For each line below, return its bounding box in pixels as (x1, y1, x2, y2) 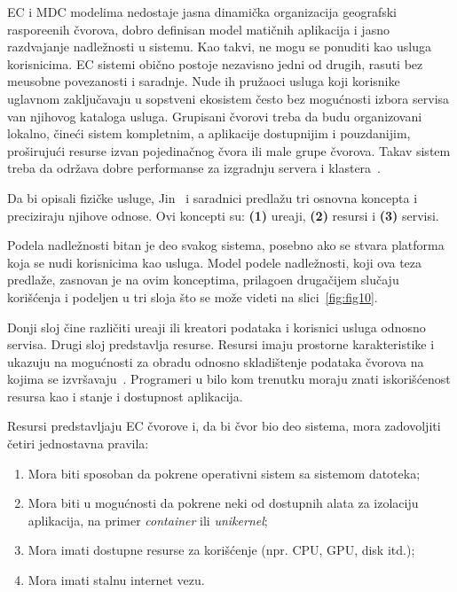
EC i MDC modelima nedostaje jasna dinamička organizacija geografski (7, 3, 397, 20)
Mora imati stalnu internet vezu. (28, 571, 205, 589)
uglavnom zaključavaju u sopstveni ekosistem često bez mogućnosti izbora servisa (7, 89, 450, 107)
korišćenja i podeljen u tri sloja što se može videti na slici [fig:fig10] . (7, 287, 378, 306)
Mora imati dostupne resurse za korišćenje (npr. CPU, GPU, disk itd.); (28, 541, 415, 559)
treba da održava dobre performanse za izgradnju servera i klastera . (7, 159, 381, 177)
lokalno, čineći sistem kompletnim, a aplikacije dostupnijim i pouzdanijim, (7, 124, 411, 143)
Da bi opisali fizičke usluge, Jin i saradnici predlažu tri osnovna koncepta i (7, 188, 418, 206)
